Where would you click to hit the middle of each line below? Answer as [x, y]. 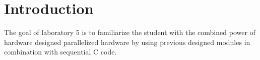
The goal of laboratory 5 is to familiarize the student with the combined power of [130, 32]
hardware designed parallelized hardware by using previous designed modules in [127, 42]
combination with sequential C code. [60, 52]
